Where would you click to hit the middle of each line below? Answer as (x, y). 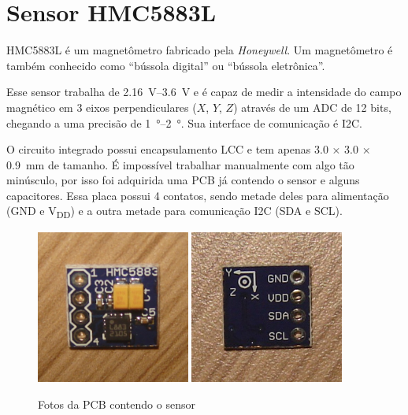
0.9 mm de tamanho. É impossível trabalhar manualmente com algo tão (180, 164)
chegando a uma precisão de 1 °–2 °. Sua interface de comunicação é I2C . (185, 122)
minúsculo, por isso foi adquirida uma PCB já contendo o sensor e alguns (183, 180)
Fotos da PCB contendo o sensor (117, 404)
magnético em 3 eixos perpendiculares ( (102, 107)
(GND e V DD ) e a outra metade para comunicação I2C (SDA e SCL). (174, 212)
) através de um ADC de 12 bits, (312, 107)
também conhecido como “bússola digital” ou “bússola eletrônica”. (166, 65)
